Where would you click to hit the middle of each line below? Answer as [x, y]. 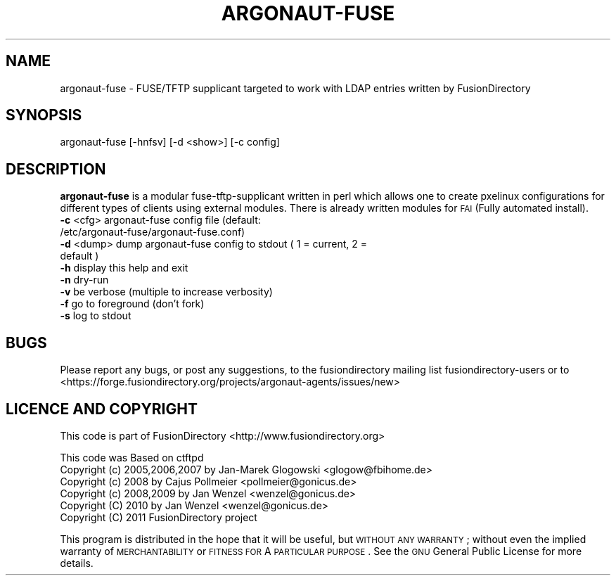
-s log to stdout [96, 316]
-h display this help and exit [124, 268]
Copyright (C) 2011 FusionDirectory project [159, 517]
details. [77, 563]
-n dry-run [84, 280]
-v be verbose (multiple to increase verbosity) [166, 292]
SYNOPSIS [44, 115]
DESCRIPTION [56, 169]
